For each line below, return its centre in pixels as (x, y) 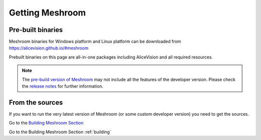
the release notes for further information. (63, 86)
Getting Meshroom (47, 13)
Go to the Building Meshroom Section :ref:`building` (60, 132)
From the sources (36, 102)
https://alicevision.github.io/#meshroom (49, 48)
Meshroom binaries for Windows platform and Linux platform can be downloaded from (95, 42)
